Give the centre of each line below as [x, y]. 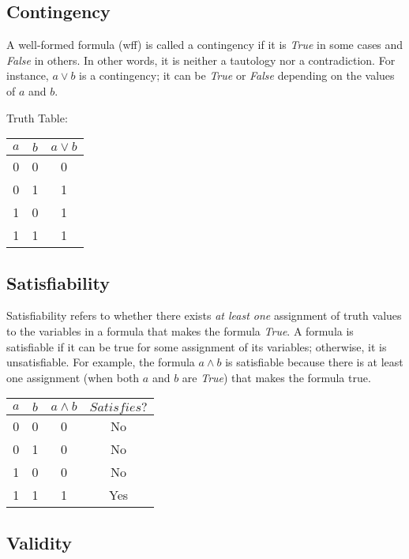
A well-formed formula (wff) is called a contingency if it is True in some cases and [205, 45]
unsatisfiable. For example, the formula [101, 362]
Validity [39, 542]
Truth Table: [37, 117]
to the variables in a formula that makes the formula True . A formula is [180, 330]
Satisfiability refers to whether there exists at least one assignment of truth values [204, 315]
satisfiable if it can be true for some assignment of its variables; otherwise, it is [197, 346]
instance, [28, 75]
